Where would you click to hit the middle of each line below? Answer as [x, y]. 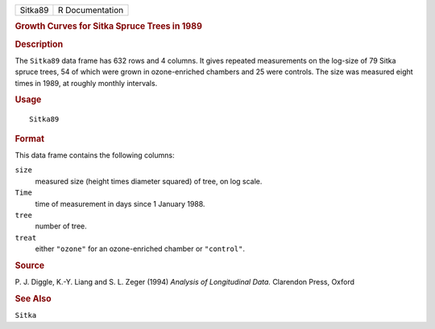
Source [30, 265]
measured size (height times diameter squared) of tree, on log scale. [149, 181]
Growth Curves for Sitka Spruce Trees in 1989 [109, 27]
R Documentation [91, 10]
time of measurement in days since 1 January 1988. [120, 204]
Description [39, 44]
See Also [33, 298]
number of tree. [61, 226]
